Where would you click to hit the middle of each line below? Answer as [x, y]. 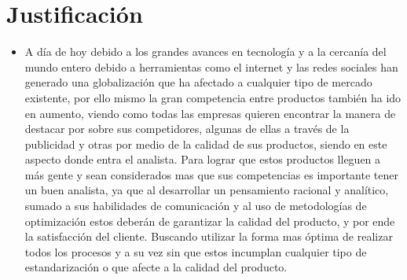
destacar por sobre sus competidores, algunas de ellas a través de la [187, 129]
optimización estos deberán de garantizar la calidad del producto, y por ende [210, 221]
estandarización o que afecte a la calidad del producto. [156, 267]
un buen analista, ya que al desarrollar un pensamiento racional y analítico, [207, 190]
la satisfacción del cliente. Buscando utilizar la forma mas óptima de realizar [209, 236]
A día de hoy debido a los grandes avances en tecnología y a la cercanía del [205, 52]
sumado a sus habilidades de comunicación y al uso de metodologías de [196, 206]
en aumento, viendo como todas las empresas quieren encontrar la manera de [210, 113]
